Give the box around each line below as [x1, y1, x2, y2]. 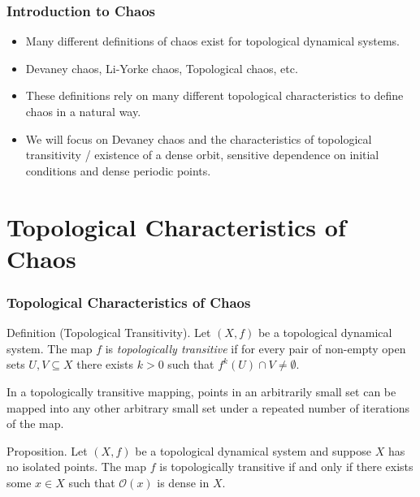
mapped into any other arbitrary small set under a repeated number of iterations [6, 399, 410, 416]
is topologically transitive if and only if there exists [159, 458, 414, 475]
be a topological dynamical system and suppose [135, 442, 372, 459]
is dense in [157, 473, 210, 491]
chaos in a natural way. [25, 103, 141, 119]
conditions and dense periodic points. [25, 162, 211, 179]
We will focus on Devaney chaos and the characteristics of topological [25, 130, 372, 147]
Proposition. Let [6, 442, 88, 459]
